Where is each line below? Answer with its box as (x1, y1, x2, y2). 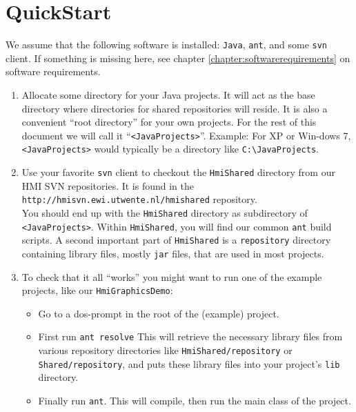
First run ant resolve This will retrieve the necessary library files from (38, 329, 343, 344)
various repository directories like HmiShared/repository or (38, 343, 293, 357)
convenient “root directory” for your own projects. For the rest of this (21, 115, 317, 129)
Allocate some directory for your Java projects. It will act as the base (21, 87, 315, 101)
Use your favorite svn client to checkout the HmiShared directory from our (21, 165, 335, 179)
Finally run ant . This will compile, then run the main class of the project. (38, 393, 351, 407)
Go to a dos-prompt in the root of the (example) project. (38, 306, 279, 320)
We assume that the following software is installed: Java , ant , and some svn (6, 37, 328, 52)
